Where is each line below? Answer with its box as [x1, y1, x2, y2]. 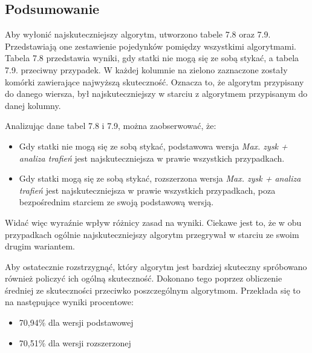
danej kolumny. [5, 99, 61, 111]
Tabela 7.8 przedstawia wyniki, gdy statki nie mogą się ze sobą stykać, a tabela [5, 51, 299, 64]
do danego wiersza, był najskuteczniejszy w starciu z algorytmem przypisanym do [5, 87, 308, 100]
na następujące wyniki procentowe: [5, 295, 134, 308]
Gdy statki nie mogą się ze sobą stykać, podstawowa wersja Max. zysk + [19, 139, 288, 152]
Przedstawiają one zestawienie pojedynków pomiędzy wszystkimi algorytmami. [5, 39, 297, 52]
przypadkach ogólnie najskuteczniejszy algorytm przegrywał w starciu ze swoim [5, 228, 299, 240]
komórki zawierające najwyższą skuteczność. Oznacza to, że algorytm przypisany [5, 75, 304, 88]
